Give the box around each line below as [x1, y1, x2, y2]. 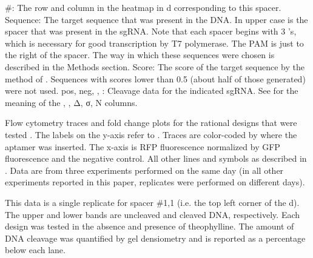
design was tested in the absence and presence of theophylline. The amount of [5, 220, 294, 233]
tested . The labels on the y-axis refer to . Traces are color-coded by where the [5, 128, 297, 141]
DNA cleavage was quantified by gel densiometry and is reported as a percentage [5, 231, 306, 244]
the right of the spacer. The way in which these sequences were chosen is [5, 48, 275, 61]
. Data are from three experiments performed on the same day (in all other [5, 164, 284, 176]
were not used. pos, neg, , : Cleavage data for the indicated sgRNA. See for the [5, 84, 298, 97]
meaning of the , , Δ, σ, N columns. [5, 96, 138, 108]
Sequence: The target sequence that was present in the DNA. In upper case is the [5, 13, 308, 25]
